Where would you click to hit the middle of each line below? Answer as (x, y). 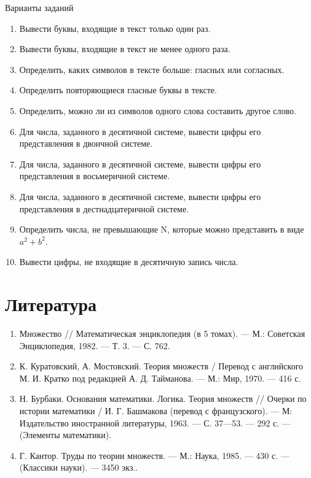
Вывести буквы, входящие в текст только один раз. (115, 28)
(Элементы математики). (65, 435)
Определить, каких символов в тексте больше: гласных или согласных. (152, 69)
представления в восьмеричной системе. (95, 176)
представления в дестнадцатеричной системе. (104, 208)
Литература (51, 304)
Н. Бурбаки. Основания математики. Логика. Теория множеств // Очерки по (163, 399)
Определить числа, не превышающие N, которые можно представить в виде (162, 229)
